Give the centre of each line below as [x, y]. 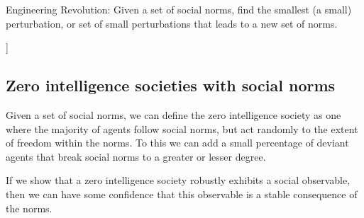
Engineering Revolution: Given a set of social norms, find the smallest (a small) [179, 9]
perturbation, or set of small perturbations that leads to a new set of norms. [172, 23]
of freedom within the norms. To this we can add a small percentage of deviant [177, 143]
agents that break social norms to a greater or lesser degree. [136, 156]
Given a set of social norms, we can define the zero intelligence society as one [173, 114]
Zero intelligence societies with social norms [171, 85]
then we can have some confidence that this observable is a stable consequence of [182, 194]
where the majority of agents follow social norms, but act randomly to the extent [182, 128]
